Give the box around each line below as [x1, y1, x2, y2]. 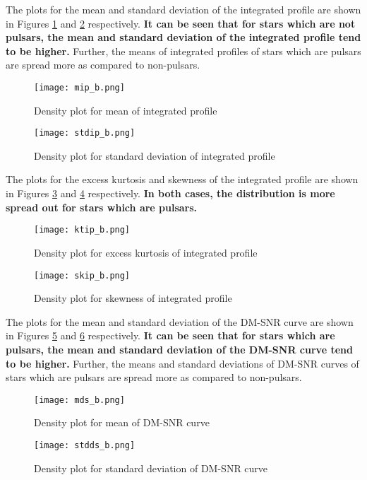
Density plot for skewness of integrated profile [34, 291, 232, 305]
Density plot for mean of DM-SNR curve [34, 415, 210, 430]
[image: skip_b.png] [34, 270, 131, 281]
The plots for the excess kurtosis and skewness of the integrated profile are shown [6, 172, 359, 187]
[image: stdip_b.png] [34, 128, 136, 139]
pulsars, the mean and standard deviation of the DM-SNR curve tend [6, 341, 353, 356]
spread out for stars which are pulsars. [6, 199, 198, 214]
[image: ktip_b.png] [34, 225, 131, 235]
